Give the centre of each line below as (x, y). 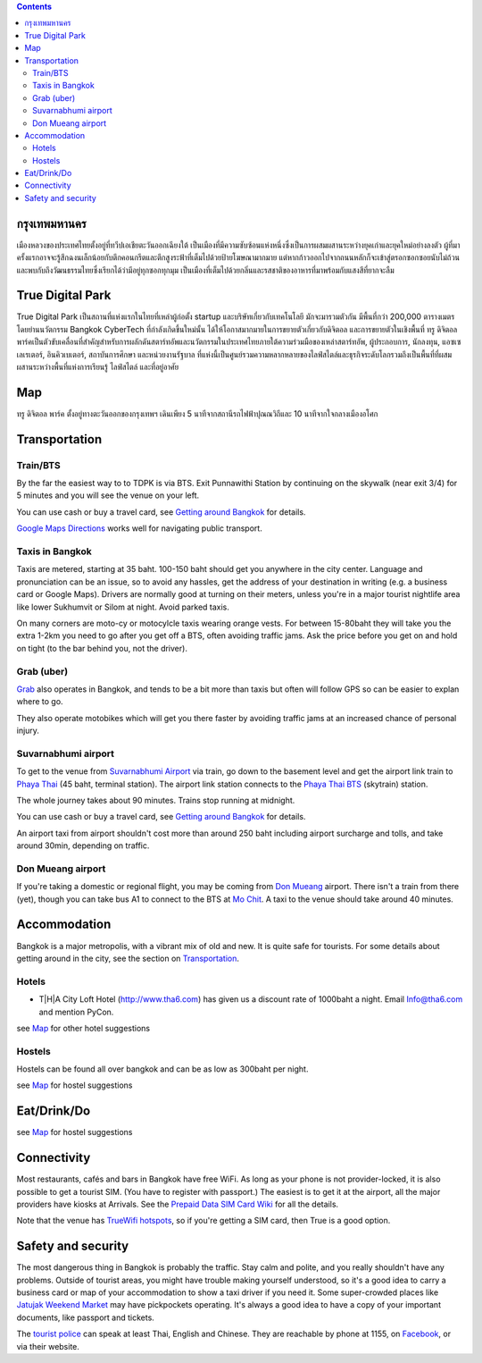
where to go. (40, 702)
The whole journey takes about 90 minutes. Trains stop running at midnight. (156, 800)
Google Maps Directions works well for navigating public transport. (139, 528)
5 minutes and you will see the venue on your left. (108, 495)
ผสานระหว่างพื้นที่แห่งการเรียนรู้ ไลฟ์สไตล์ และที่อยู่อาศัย (97, 367)
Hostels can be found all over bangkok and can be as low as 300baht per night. (162, 1069)
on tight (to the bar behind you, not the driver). (102, 648)
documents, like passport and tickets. (86, 1317)
